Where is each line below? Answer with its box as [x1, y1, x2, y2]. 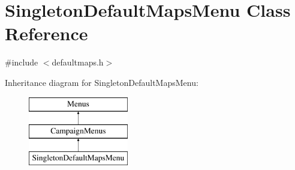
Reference [5, 21, 88, 46]
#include [5, 56, 38, 68]
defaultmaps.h [52, 56, 104, 68]
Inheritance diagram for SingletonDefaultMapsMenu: [5, 76, 198, 88]
